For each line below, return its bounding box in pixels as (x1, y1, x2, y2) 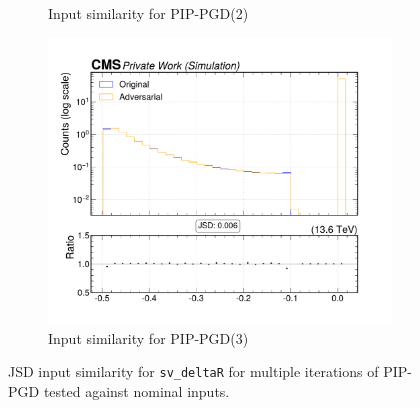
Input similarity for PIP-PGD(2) (48, 3, 249, 23)
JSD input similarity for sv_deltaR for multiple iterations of (8, 361, 379, 382)
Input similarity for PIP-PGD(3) (48, 327, 249, 348)
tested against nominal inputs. (43, 380, 230, 401)
